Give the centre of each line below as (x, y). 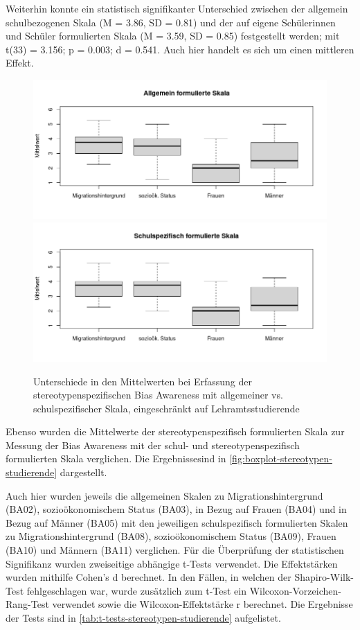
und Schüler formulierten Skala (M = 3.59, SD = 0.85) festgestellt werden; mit (173, 36)
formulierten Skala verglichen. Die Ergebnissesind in (116, 458)
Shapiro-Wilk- (324, 577)
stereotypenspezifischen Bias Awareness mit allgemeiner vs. (158, 395)
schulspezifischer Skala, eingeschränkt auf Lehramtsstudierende (166, 408)
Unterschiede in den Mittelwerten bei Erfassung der (143, 381)
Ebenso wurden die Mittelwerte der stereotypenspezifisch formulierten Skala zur (175, 431)
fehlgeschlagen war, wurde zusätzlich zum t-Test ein (136, 590)
